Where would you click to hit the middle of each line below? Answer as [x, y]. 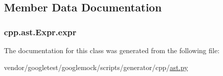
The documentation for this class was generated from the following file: [112, 50]
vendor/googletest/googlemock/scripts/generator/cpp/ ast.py [96, 67]
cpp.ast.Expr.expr [40, 32]
